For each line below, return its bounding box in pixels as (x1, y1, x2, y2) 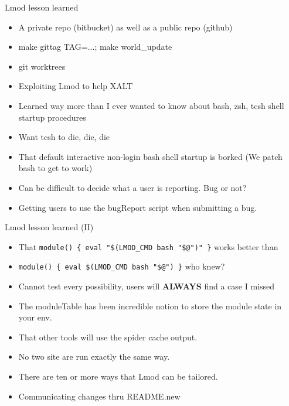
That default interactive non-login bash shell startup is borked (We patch (18, 150, 283, 162)
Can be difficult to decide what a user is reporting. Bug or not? (18, 181, 247, 193)
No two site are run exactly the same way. (18, 350, 170, 363)
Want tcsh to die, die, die (18, 131, 110, 143)
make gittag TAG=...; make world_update (18, 40, 172, 53)
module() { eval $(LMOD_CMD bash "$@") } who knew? (18, 260, 225, 272)
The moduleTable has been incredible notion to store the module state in (18, 299, 282, 312)
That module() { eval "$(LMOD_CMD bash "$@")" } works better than (18, 240, 278, 253)
